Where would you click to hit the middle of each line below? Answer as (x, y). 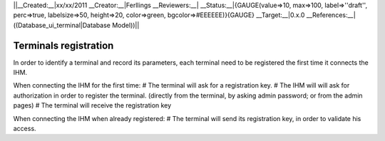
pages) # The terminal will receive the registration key (92, 105)
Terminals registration (63, 45)
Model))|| (125, 25)
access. (25, 129)
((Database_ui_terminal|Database (62, 25)
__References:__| (331, 15)
